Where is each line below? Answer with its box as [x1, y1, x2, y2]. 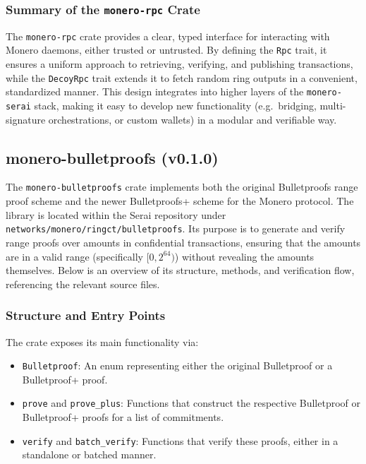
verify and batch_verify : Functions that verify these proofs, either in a [22, 433, 338, 448]
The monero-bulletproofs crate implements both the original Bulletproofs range [6, 179, 358, 194]
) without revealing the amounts [174, 249, 315, 263]
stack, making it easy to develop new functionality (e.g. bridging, [34, 98, 317, 112]
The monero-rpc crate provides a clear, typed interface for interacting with [6, 28, 330, 43]
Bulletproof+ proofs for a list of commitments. [22, 410, 224, 424]
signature [6, 112, 46, 126]
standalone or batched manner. [22, 447, 157, 462]
